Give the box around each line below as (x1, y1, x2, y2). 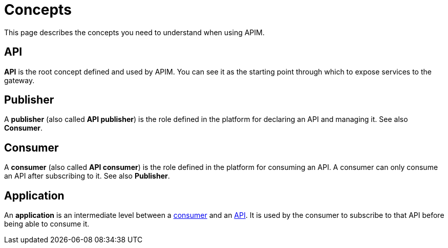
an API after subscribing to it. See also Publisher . (4, 171, 170, 181)
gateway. (4, 76, 35, 85)
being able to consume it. (4, 219, 90, 229)
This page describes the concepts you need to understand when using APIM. (4, 28, 265, 37)
